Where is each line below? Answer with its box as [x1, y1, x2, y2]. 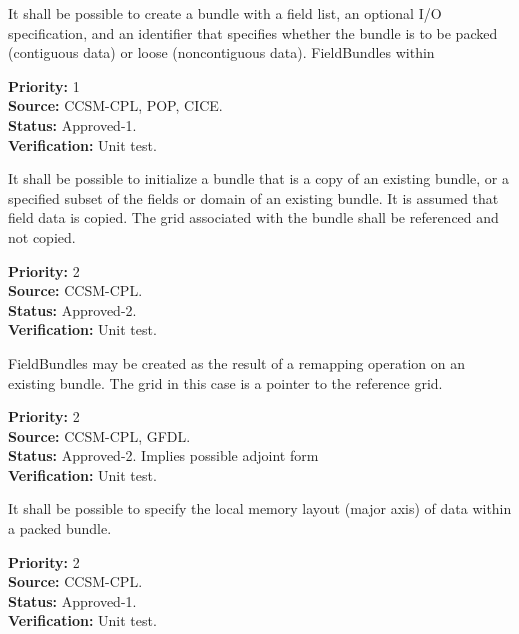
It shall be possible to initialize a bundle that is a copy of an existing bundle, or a [8, 168, 509, 189]
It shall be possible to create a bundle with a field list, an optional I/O [8, 3, 442, 23]
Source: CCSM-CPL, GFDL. [8, 425, 191, 446]
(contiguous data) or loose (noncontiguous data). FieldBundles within [8, 42, 435, 63]
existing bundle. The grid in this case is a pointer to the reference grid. [8, 372, 443, 393]
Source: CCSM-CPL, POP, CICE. [8, 95, 223, 116]
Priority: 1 [8, 75, 80, 96]
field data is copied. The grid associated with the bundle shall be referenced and [8, 207, 499, 228]
